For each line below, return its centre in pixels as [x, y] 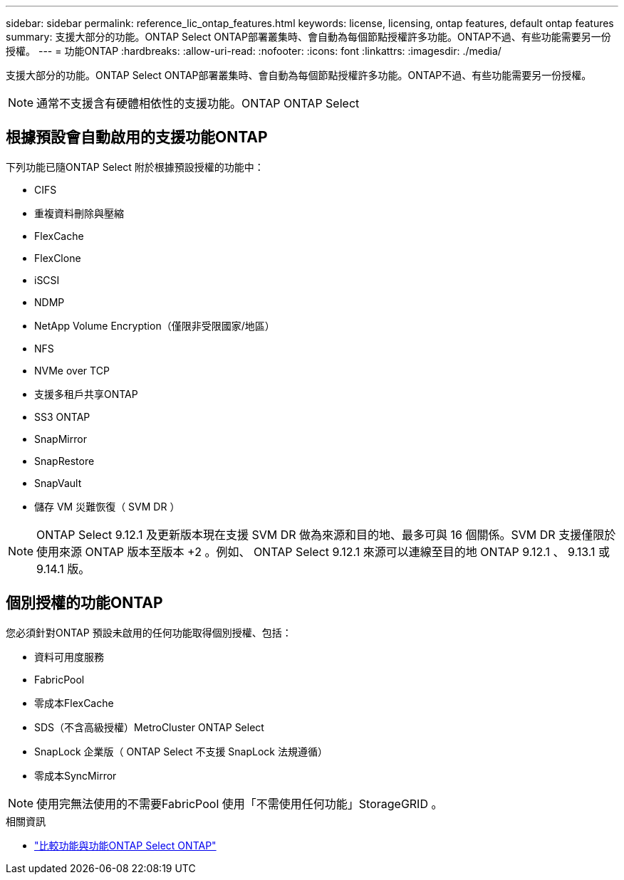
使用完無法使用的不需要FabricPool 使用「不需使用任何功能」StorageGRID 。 [240, 803]
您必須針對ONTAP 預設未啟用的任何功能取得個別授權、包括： [149, 632]
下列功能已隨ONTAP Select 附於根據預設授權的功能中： [135, 167]
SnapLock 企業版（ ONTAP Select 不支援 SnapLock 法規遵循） [181, 751]
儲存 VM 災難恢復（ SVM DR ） [107, 506]
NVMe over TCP [72, 370]
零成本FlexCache [74, 703]
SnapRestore [64, 461]
